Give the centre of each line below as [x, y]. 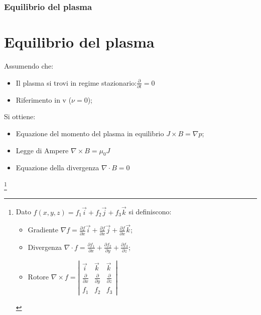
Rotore [38, 277]
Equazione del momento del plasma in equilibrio [90, 133]
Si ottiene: [20, 116]
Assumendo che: [29, 65]
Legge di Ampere [42, 150]
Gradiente [43, 230]
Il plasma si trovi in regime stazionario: [76, 82]
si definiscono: [150, 212]
